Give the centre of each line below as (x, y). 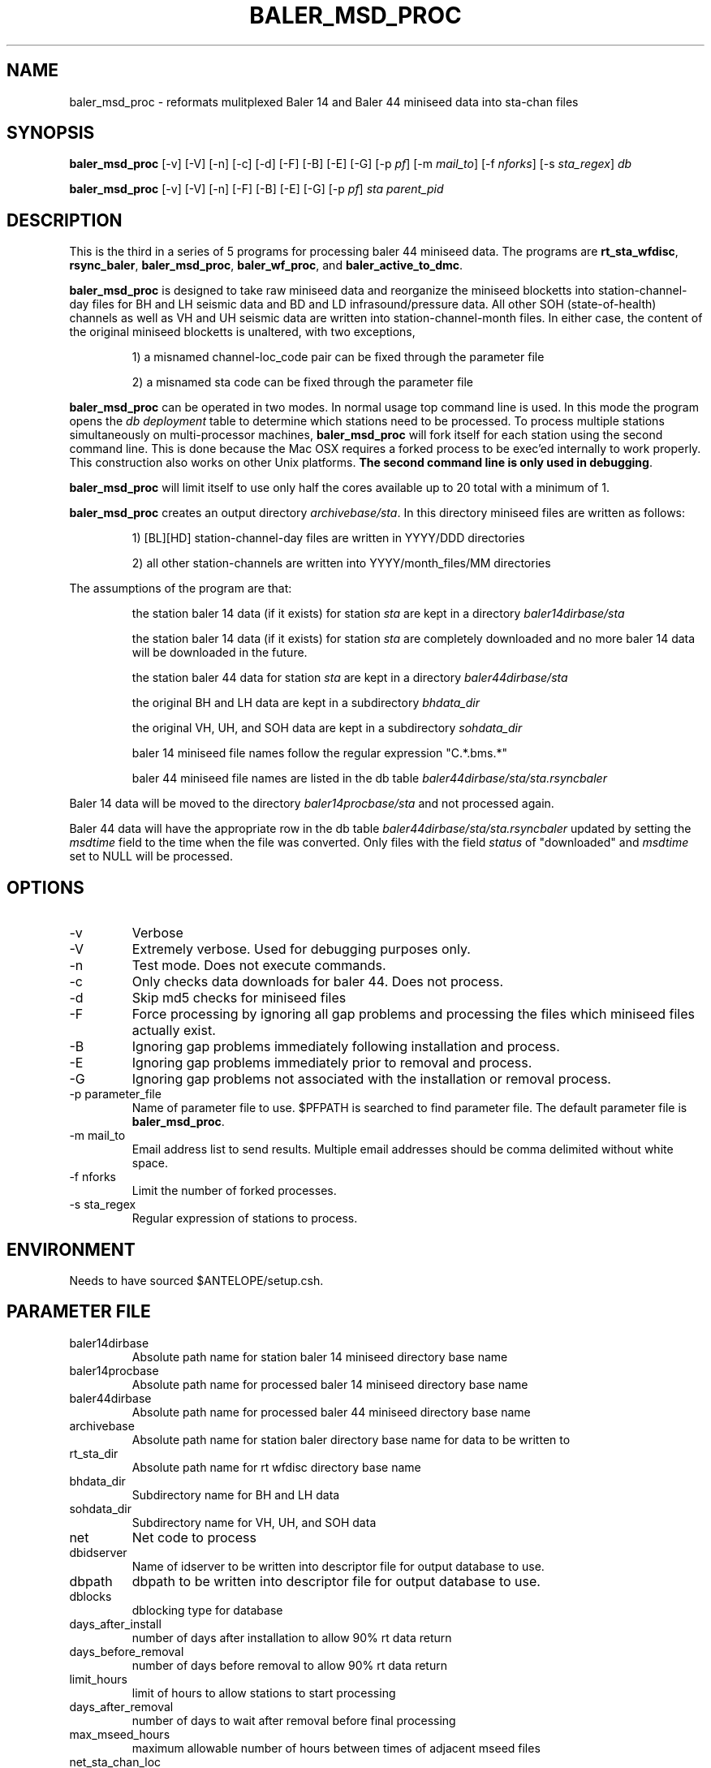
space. (150, 1163)
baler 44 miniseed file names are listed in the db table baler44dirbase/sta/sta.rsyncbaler (369, 778)
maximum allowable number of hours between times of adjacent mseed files (336, 1748)
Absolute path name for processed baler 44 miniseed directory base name (331, 1412)
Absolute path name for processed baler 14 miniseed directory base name (330, 1384)
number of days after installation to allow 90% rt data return (292, 1637)
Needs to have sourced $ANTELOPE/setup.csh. (196, 1280)
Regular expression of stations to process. (245, 1218)
